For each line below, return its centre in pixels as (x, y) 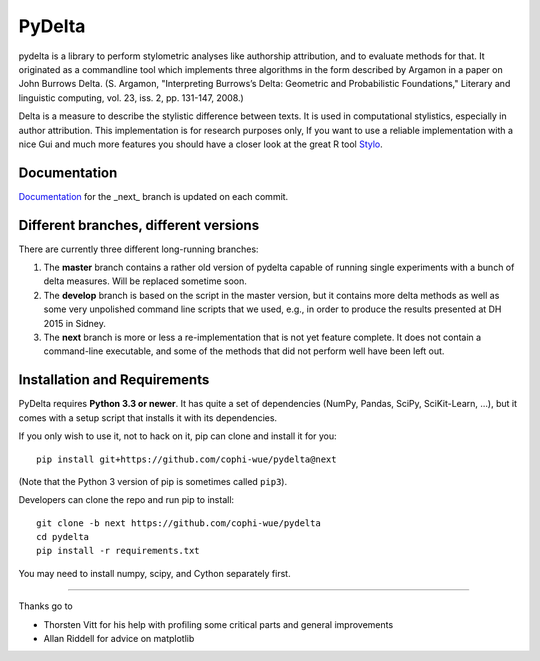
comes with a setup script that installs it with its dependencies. (148, 417)
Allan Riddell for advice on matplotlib (119, 639)
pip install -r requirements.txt (118, 551)
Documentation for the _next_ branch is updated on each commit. (153, 196)
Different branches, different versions (139, 225)
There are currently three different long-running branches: (138, 249)
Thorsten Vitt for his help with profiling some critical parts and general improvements (218, 624)
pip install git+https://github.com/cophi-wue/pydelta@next (186, 459)
